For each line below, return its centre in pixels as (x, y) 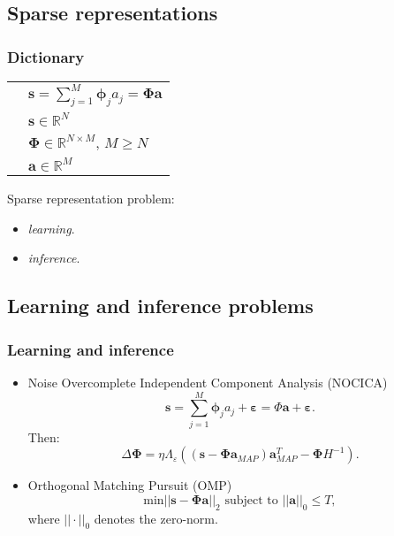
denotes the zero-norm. (156, 518)
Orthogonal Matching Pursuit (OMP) (130, 485)
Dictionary (46, 56)
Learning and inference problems (160, 306)
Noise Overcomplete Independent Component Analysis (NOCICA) (208, 382)
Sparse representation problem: (91, 199)
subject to (251, 500)
